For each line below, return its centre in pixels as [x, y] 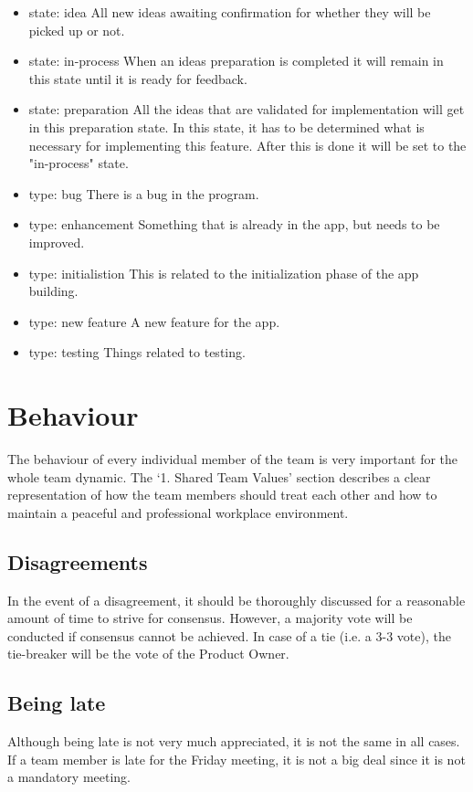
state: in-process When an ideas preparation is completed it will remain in [236, 61]
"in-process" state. [79, 163]
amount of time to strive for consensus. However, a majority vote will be [210, 618]
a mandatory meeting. [69, 777]
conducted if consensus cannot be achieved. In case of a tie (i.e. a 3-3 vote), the [229, 635]
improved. [57, 242]
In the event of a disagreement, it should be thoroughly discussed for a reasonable [236, 600]
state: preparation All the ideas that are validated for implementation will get [247, 109]
